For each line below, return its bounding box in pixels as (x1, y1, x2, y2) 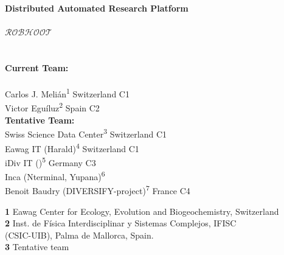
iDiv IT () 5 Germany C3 (5, 154, 96, 169)
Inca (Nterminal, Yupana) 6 (5, 169, 105, 183)
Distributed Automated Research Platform (5, 2, 189, 14)
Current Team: (5, 61, 69, 74)
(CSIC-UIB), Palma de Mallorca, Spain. (5, 228, 154, 241)
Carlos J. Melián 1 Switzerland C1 (5, 86, 130, 100)
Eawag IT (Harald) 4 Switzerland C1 (5, 140, 139, 155)
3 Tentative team (5, 240, 69, 253)
